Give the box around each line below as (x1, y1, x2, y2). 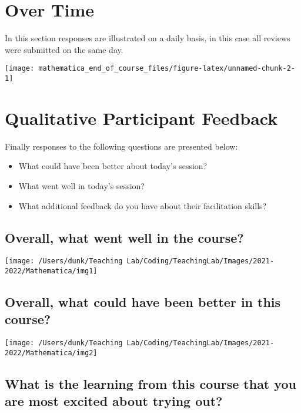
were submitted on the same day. (5, 43, 123, 55)
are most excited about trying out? (5, 392, 223, 410)
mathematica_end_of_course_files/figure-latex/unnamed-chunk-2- (38, 64, 295, 73)
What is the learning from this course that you (5, 374, 296, 392)
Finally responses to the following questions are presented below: (5, 140, 238, 152)
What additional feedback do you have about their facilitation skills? (18, 199, 267, 212)
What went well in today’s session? (18, 179, 145, 191)
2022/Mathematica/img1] (5, 266, 98, 275)
